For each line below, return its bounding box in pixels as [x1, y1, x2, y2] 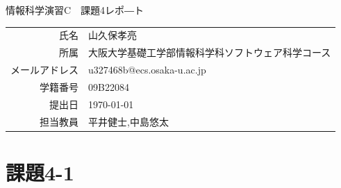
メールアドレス [10, 62, 78, 77]
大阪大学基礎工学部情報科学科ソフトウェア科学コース [88, 45, 331, 60]
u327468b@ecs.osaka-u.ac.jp [88, 62, 206, 77]
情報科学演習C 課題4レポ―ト [6, 3, 144, 17]
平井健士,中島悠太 [88, 114, 169, 128]
